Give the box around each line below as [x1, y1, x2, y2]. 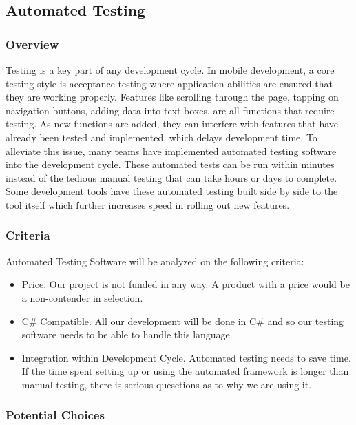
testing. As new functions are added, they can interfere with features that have [6, 116, 339, 131]
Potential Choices [6, 406, 105, 424]
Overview [6, 35, 59, 52]
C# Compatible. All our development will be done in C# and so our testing [21, 313, 344, 328]
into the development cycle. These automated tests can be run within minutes [6, 157, 335, 172]
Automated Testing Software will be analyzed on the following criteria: [6, 253, 304, 268]
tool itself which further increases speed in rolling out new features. [6, 197, 290, 211]
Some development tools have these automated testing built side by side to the [6, 184, 338, 198]
